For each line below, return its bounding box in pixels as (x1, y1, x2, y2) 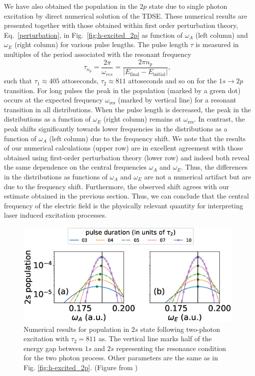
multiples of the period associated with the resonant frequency (4, 49, 191, 59)
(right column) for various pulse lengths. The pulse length (14, 39, 188, 50)
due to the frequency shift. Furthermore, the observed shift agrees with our (4, 181, 229, 191)
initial (153, 72, 166, 77)
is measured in (195, 39, 239, 50)
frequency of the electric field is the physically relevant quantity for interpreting (4, 200, 243, 210)
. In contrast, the (194, 114, 245, 124)
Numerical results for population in (24, 324, 129, 334)
